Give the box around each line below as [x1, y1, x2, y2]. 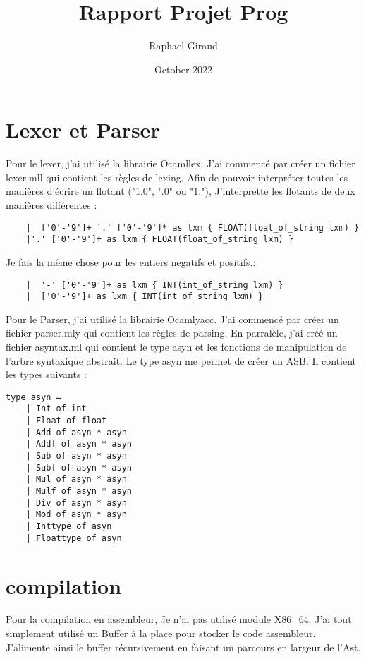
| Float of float [25, 416, 107, 426]
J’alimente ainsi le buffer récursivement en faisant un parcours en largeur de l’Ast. [6, 639, 361, 654]
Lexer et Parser [6, 115, 160, 144]
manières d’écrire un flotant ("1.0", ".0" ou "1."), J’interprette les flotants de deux [6, 183, 355, 198]
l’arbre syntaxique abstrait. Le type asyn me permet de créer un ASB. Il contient [6, 353, 357, 368]
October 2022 [154, 61, 213, 76]
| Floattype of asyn [25, 533, 122, 543]
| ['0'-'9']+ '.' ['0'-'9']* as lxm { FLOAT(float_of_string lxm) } [25, 222, 360, 233]
